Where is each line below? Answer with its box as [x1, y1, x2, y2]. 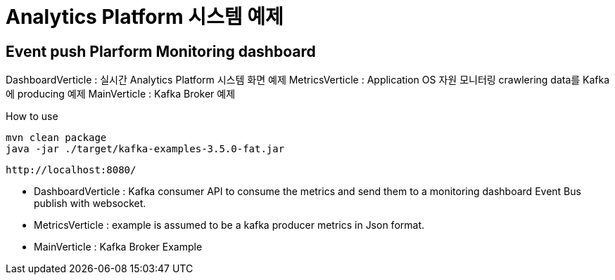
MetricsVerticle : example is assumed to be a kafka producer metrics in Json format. [34, 219, 425, 232]
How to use [6, 110, 58, 123]
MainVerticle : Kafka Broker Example [34, 241, 203, 253]
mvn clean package [6, 132, 107, 144]
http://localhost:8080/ [6, 164, 137, 176]
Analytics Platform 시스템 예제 [6, 5, 284, 29]
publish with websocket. [34, 197, 146, 210]
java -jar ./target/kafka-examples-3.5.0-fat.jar [6, 143, 285, 155]
